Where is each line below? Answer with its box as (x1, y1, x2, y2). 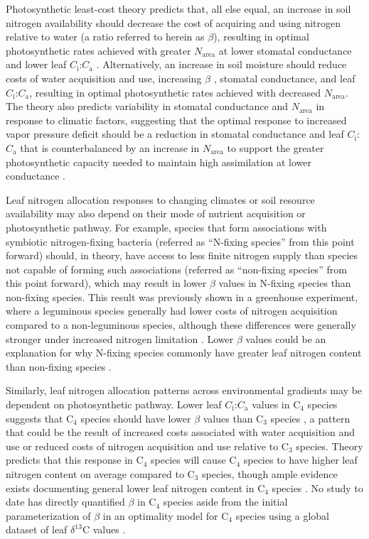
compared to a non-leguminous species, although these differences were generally (6, 317, 356, 332)
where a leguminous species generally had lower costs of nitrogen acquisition (6, 303, 338, 318)
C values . (82, 522, 126, 537)
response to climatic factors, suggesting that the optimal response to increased (6, 112, 347, 127)
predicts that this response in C (6, 452, 144, 467)
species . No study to (272, 480, 363, 495)
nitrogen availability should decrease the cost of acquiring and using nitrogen (6, 15, 341, 30)
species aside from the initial (163, 494, 288, 509)
